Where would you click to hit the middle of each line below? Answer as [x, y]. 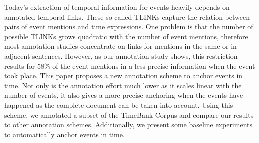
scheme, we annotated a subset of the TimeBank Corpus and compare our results [129, 115]
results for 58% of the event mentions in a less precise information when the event [130, 65]
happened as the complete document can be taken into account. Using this [119, 105]
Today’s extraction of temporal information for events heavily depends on [117, 7]
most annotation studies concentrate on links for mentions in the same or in [120, 46]
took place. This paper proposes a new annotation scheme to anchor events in [123, 76]
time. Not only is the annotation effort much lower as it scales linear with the [123, 85]
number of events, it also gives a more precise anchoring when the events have [124, 95]
